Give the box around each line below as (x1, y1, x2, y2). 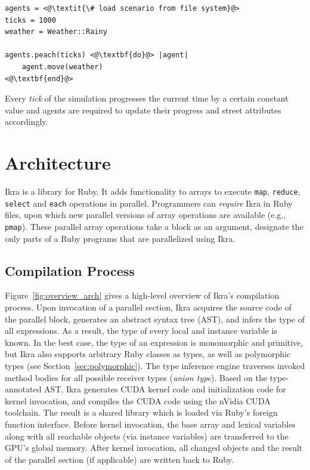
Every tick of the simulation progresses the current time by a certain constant (5, 92, 289, 105)
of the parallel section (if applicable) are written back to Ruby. (5, 453, 234, 465)
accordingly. (5, 115, 48, 128)
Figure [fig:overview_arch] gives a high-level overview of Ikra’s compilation (5, 289, 280, 302)
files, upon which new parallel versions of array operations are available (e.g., (5, 208, 286, 221)
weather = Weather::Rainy (5, 27, 107, 36)
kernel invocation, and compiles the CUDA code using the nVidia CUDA (5, 394, 271, 407)
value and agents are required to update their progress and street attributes (5, 103, 281, 116)
